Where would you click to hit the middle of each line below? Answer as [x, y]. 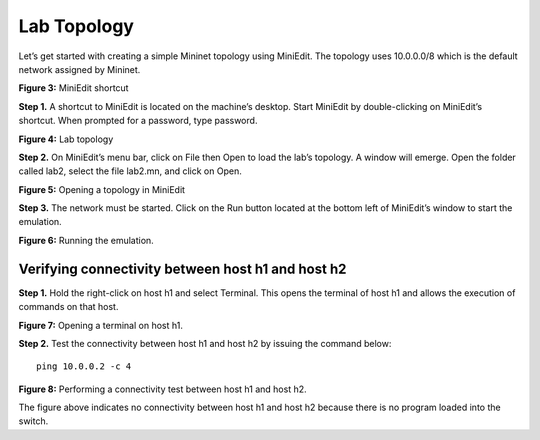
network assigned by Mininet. [79, 69]
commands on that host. [68, 307]
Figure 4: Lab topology [66, 139]
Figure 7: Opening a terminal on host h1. [101, 325]
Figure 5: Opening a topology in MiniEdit [101, 189]
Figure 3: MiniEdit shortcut [73, 88]
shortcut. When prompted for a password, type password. [138, 121]
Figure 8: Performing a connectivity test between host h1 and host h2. [162, 389]
